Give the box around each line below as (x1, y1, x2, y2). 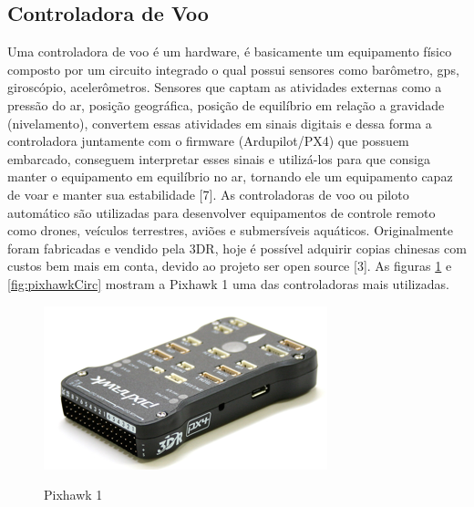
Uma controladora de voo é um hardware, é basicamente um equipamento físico (7, 42, 452, 61)
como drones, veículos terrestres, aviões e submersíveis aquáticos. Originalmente (7, 221, 453, 240)
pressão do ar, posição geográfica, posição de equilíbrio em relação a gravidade (7, 95, 445, 114)
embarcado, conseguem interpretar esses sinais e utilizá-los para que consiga (7, 149, 430, 168)
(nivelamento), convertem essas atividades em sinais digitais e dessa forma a (7, 113, 432, 132)
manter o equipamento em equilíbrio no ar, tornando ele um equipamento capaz (7, 167, 453, 186)
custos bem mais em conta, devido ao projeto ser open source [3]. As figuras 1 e (7, 256, 452, 275)
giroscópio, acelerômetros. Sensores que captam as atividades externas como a (7, 78, 442, 97)
